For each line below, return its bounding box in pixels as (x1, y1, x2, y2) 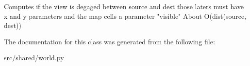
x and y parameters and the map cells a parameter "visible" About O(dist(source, (4, 11, 247, 21)
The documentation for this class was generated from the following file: (4, 36, 215, 46)
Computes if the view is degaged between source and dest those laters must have (4, 1, 244, 11)
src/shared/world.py (4, 53, 64, 63)
